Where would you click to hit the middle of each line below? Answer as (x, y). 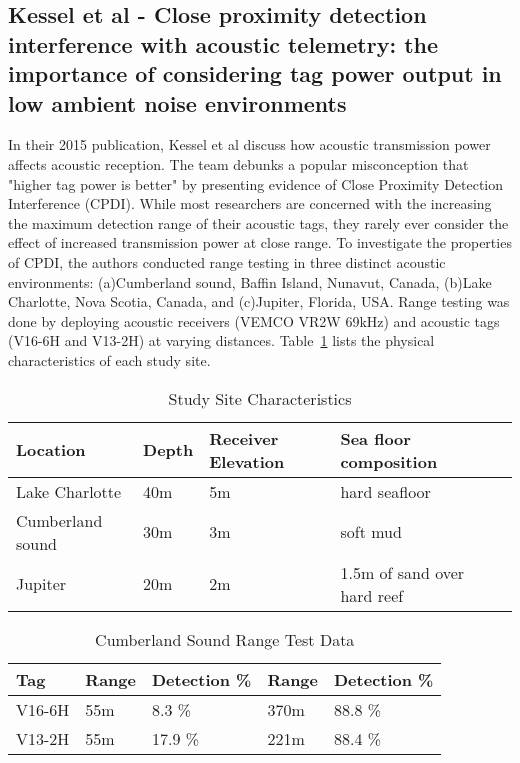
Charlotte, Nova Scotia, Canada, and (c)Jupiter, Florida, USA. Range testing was (259, 301)
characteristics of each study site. (109, 359)
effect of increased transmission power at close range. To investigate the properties (260, 242)
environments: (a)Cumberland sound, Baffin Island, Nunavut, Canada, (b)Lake (250, 281)
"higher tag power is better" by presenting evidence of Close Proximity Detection (256, 183)
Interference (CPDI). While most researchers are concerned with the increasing (250, 203)
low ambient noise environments (177, 102)
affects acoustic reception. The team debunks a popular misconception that (238, 163)
